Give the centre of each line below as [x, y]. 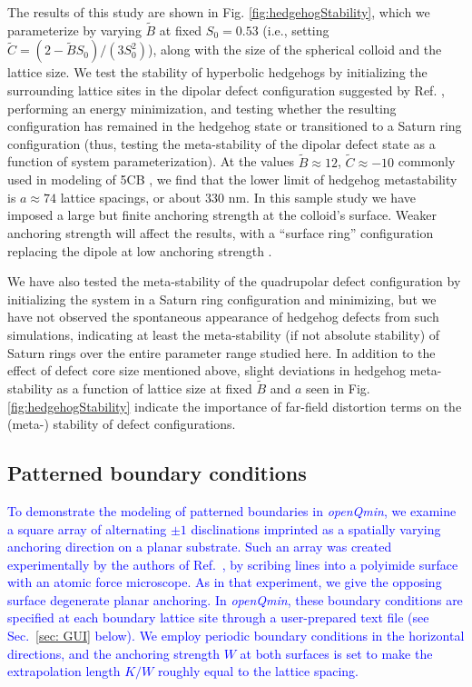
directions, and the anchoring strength [114, 653]
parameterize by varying [74, 30]
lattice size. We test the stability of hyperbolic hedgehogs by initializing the [217, 72]
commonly [427, 161]
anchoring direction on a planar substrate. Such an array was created [200, 547]
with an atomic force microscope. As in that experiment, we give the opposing [225, 582]
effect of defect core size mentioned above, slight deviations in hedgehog [206, 370]
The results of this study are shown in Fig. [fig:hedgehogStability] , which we [219, 12]
